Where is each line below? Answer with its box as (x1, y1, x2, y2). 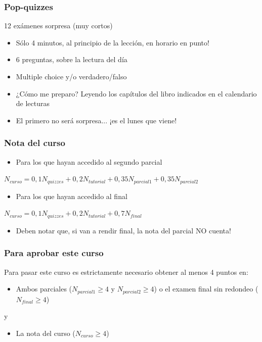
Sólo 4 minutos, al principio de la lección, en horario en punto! (16, 37, 209, 47)
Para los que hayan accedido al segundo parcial (16, 156, 162, 167)
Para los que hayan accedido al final (16, 190, 127, 201)
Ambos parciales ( (16, 283, 72, 294)
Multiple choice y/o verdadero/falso (16, 71, 127, 81)
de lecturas (16, 98, 50, 109)
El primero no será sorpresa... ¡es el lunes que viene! (16, 115, 177, 125)
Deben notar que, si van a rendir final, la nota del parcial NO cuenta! (16, 225, 231, 235)
